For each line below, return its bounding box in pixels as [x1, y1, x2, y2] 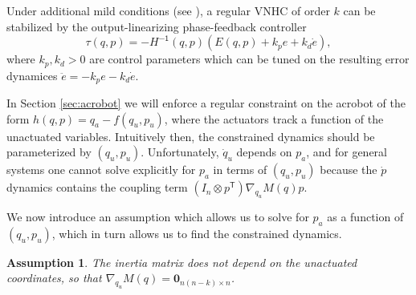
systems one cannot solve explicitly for [6, 161, 196, 178]
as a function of [327, 208, 404, 225]
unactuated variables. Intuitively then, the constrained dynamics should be [6, 127, 375, 144]
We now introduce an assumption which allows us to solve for [6, 208, 309, 225]
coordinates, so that [6, 269, 102, 286]
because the [320, 161, 377, 178]
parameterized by [6, 143, 92, 160]
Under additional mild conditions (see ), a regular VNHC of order [6, 2, 330, 18]
